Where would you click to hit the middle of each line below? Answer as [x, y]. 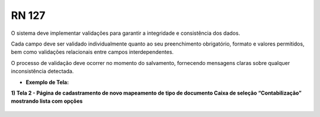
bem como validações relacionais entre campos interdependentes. [92, 52]
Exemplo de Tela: [47, 82]
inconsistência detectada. [42, 71]
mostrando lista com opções [47, 101]
